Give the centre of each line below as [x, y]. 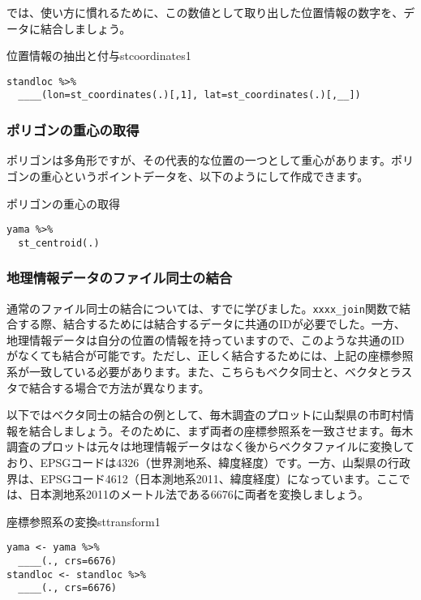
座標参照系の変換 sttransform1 [84, 521]
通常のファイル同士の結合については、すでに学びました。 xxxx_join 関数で [203, 308]
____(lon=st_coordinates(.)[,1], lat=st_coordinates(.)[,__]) [189, 95]
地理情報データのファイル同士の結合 [120, 278]
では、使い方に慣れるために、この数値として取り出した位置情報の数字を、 [205, 12]
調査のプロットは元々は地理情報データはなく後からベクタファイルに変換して [211, 446]
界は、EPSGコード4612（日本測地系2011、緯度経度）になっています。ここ [203, 478]
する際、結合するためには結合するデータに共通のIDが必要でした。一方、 [211, 324]
